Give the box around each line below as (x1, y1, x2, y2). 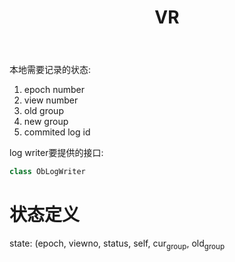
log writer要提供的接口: (9, 147, 104, 159)
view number (23, 94, 79, 106)
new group (23, 116, 69, 128)
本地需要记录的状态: (9, 64, 92, 76)
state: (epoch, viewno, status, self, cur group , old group (9, 237, 226, 251)
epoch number (23, 84, 85, 96)
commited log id (23, 126, 91, 138)
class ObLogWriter (9, 167, 86, 177)
